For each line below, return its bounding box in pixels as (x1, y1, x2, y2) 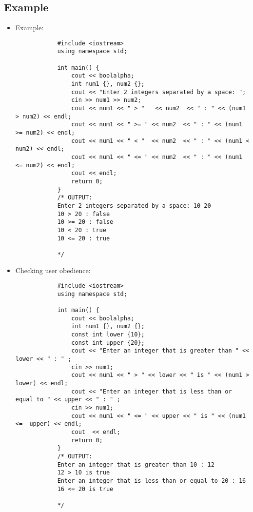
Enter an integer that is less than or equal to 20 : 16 (57, 477, 246, 484)
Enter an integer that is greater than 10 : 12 (57, 461, 214, 468)
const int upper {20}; (71, 339, 145, 346)
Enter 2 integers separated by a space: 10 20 (57, 202, 211, 209)
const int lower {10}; (71, 331, 145, 338)
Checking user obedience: (15, 265, 91, 275)
